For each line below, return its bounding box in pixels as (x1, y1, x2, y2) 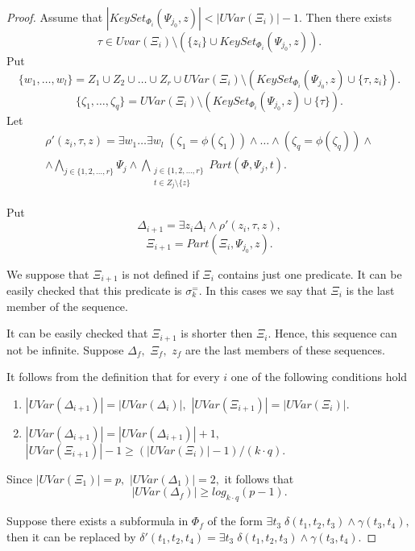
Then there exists (305, 9, 392, 25)
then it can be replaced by (6, 528, 136, 545)
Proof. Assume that (6, 9, 103, 25)
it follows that (224, 470, 294, 487)
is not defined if (122, 265, 199, 282)
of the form (207, 512, 263, 529)
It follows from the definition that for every (6, 368, 220, 385)
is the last (346, 282, 395, 299)
